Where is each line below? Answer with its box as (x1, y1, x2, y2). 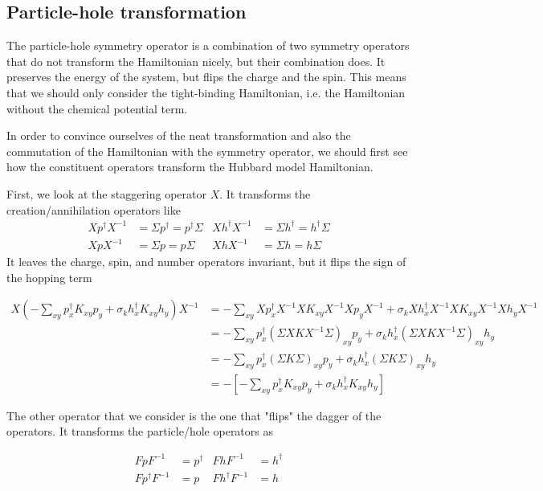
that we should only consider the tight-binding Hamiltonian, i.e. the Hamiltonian (6, 84, 406, 100)
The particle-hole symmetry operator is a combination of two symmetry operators (6, 37, 410, 54)
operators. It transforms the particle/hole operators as (6, 423, 273, 440)
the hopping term (6, 268, 92, 285)
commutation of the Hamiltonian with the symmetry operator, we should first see (6, 142, 408, 159)
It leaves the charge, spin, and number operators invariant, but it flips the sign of (6, 253, 406, 270)
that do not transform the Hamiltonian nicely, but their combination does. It (6, 52, 386, 69)
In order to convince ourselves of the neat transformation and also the (6, 127, 351, 144)
